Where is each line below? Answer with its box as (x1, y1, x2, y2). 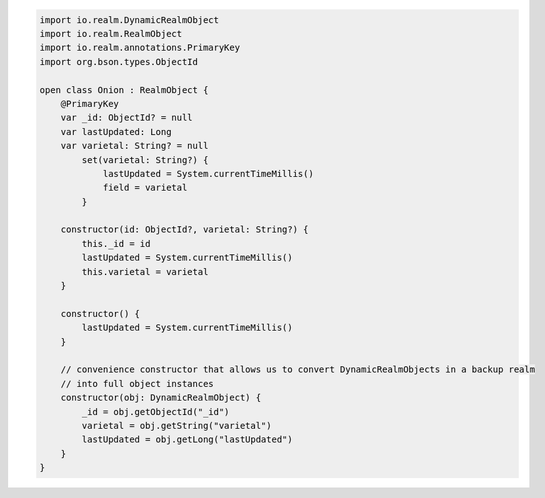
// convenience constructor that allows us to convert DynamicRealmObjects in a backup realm (60, 364, 535, 375)
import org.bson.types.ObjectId (39, 56, 199, 67)
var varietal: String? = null (60, 140, 209, 152)
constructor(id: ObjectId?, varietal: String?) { (60, 224, 309, 235)
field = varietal (102, 182, 188, 194)
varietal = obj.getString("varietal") (81, 420, 272, 431)
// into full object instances (60, 378, 214, 389)
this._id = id (81, 238, 151, 249)
